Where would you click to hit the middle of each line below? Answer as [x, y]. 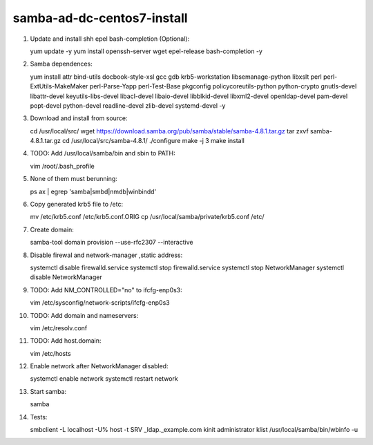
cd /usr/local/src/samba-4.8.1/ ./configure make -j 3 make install [153, 141]
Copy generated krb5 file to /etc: [77, 205]
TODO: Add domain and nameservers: [84, 315]
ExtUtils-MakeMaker [59, 86]
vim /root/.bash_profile [62, 166]
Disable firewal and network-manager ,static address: [106, 255]
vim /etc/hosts [51, 353]
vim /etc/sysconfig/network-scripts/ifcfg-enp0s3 [100, 303]
